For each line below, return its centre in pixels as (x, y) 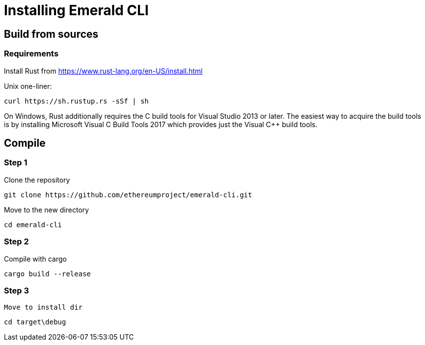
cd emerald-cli (33, 225)
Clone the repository (37, 180)
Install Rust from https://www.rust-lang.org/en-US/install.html (103, 71)
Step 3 (17, 290)
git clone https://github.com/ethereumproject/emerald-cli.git (128, 195)
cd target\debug (35, 322)
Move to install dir (43, 307)
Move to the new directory (47, 210)
